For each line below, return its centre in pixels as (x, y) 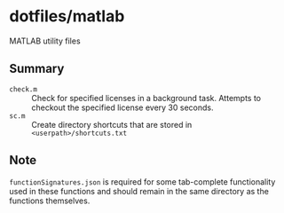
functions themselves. (50, 201)
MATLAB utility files (45, 41)
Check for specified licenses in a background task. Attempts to (146, 98)
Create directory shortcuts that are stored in (112, 124)
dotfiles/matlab (67, 16)
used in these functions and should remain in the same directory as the (139, 191)
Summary (37, 69)
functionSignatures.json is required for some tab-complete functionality (142, 181)
